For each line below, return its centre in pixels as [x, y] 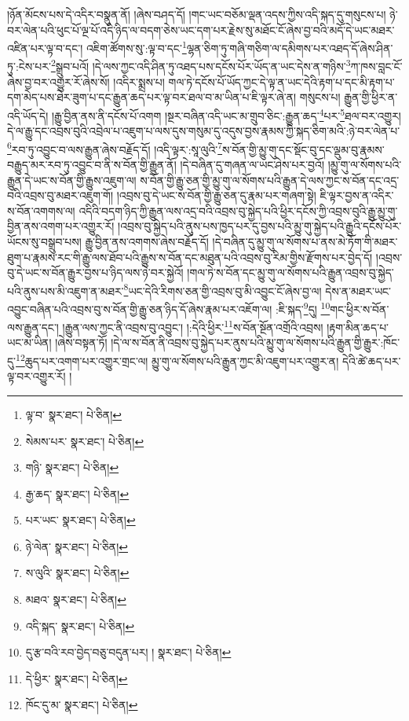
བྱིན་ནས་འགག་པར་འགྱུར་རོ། [61, 226]
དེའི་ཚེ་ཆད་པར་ [371, 360]
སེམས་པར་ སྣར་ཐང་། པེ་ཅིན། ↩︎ [85, 441]
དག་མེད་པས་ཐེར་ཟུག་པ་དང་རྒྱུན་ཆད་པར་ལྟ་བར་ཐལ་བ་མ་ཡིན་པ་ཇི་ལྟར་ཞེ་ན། [152, 97]
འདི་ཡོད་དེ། [28, 115]
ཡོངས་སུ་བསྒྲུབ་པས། [44, 241]
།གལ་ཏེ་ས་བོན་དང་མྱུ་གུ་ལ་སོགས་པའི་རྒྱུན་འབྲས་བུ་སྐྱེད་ [290, 272]
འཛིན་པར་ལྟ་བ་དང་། [45, 48]
